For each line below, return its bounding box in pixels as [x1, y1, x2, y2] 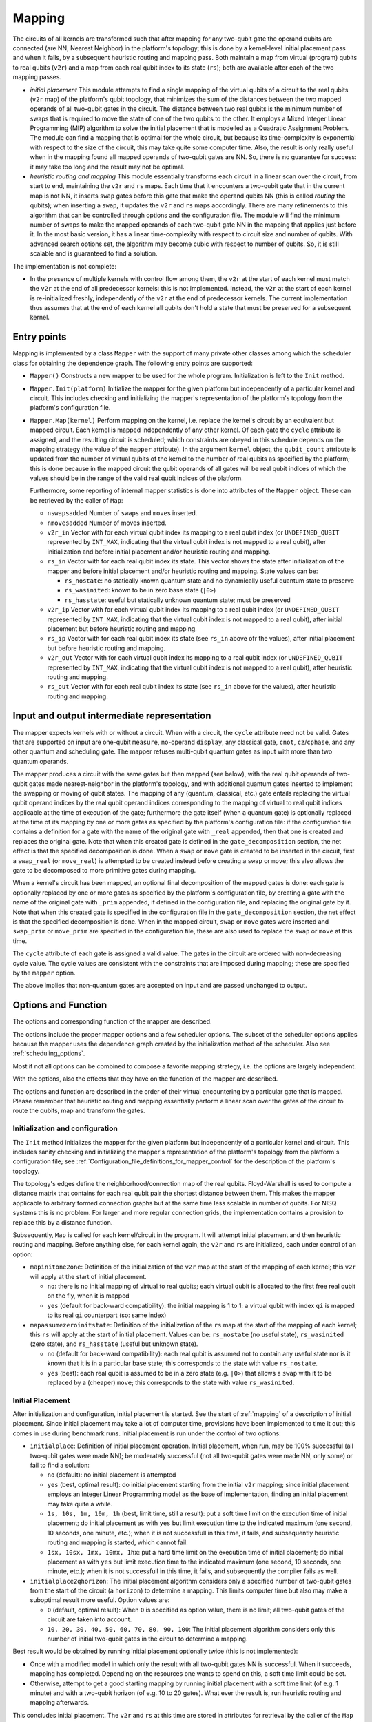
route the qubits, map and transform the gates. [12, 1106, 145, 1115]
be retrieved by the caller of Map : [30, 496, 123, 504]
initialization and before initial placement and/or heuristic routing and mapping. [47, 548, 271, 556]
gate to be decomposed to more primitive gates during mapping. [12, 867, 196, 875]
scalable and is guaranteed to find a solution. [30, 249, 158, 258]
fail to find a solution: [30, 1461, 90, 1469]
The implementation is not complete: [12, 262, 117, 270]
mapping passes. [12, 73, 62, 81]
